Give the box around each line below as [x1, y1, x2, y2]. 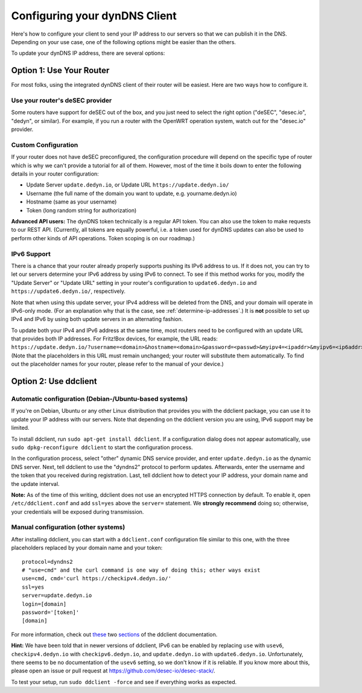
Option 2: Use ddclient [11, 376, 98, 386]
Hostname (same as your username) [26, 198, 117, 205]
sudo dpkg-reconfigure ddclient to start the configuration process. [11, 444, 193, 451]
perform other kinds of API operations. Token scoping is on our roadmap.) [11, 234, 195, 241]
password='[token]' [22, 608, 80, 616]
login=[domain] [22, 601, 67, 607]
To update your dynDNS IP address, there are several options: [11, 49, 165, 57]
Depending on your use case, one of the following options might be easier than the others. [11, 38, 237, 45]
